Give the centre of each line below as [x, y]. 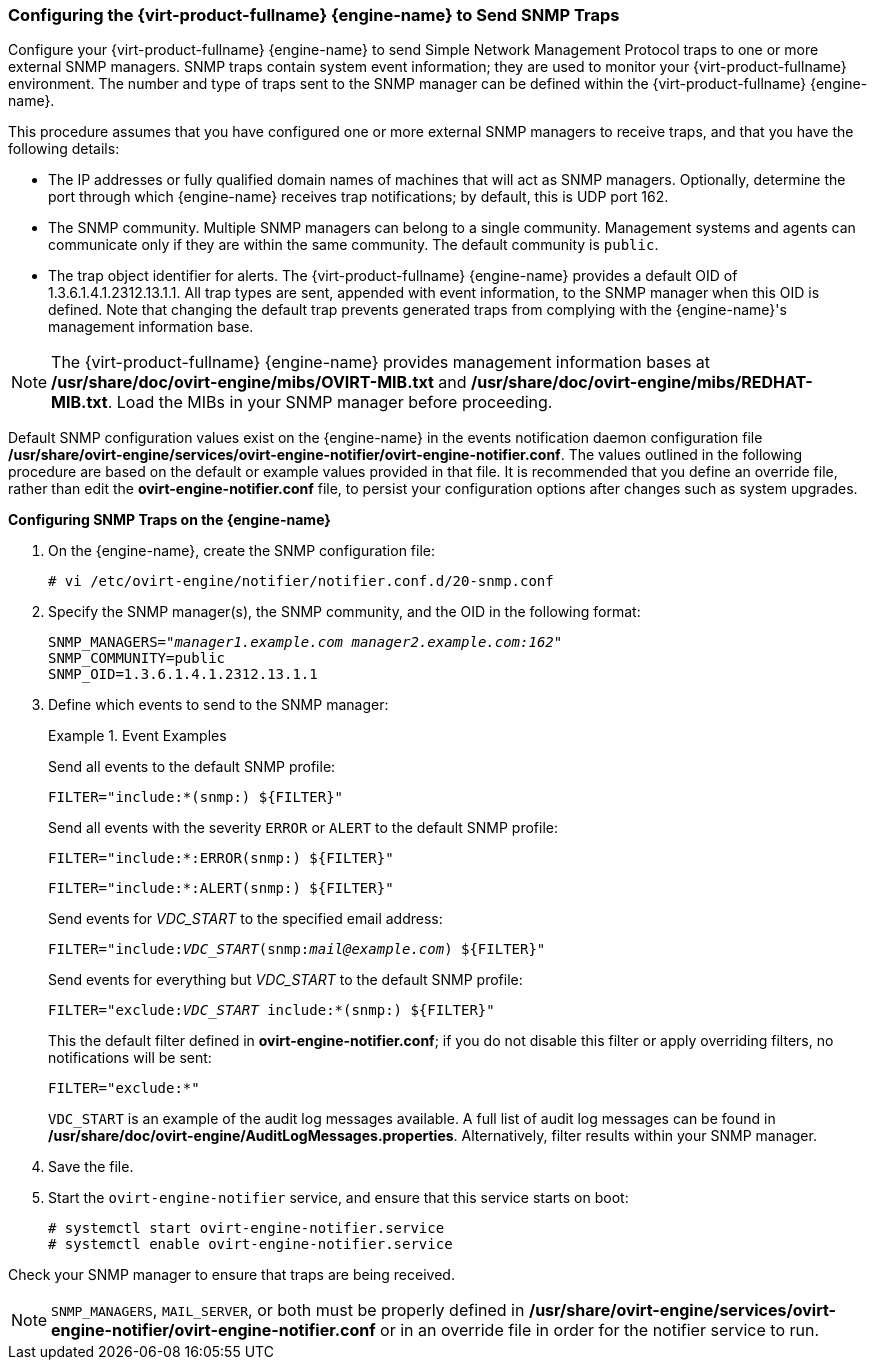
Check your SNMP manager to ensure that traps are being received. [231, 1275]
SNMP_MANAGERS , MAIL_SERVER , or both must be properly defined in [288, 1310]
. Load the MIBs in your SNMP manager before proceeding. [330, 402]
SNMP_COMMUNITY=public [137, 658]
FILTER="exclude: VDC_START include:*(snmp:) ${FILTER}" [271, 1010]
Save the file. [91, 1167]
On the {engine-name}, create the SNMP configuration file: [242, 551]
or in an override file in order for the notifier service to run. [600, 1330]
